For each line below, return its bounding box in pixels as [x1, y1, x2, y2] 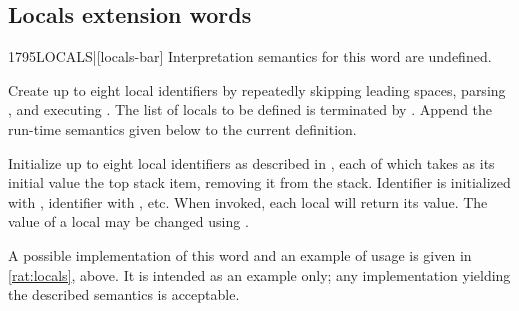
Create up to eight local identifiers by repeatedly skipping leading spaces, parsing [8, 79, 506, 100]
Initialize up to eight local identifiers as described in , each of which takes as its [8, 152, 495, 173]
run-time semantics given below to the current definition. [8, 118, 357, 139]
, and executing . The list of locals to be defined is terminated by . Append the [8, 99, 493, 120]
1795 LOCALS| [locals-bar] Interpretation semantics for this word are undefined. [8, 46, 492, 67]
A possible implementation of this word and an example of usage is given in [8, 244, 472, 265]
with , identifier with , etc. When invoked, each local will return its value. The [8, 191, 488, 212]
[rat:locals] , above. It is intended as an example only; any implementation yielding [8, 264, 511, 285]
